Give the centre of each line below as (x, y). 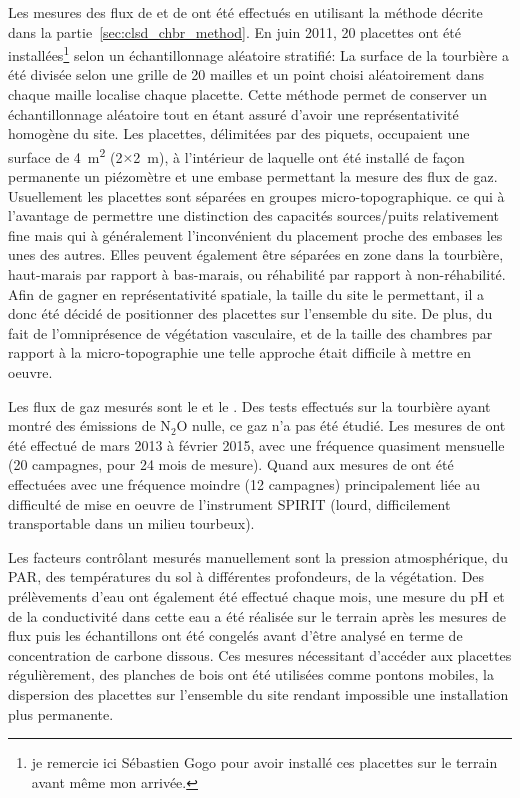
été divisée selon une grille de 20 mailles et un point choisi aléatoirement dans (246, 74)
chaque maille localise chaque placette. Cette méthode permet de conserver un (247, 94)
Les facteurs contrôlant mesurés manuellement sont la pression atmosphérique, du (258, 556)
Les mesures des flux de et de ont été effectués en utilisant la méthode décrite (245, 12)
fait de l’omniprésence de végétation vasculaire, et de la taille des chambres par (250, 332)
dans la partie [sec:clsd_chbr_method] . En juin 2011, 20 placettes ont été (234, 31)
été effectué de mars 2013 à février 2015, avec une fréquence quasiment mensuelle (256, 444)
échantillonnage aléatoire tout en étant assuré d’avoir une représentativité (233, 113)
